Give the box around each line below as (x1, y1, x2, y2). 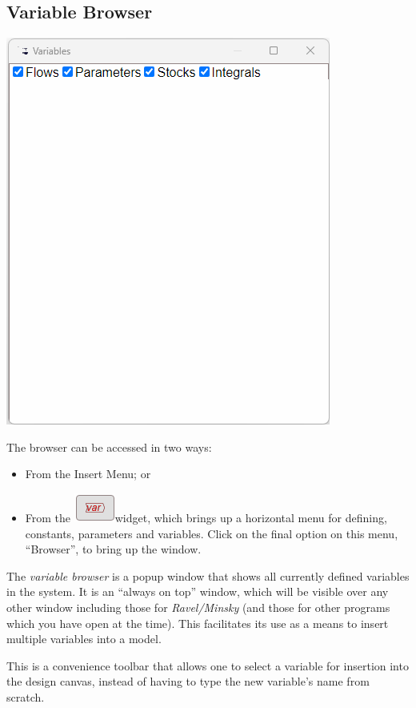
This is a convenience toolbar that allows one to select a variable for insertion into (6, 657, 409, 674)
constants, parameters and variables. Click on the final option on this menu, (25, 525, 398, 541)
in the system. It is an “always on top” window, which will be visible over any (6, 583, 389, 600)
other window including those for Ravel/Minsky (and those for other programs (6, 598, 390, 615)
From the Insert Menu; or (25, 465, 151, 482)
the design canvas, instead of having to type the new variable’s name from (6, 673, 370, 690)
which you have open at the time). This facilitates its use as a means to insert (6, 614, 389, 631)
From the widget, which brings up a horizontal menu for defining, (25, 509, 387, 525)
